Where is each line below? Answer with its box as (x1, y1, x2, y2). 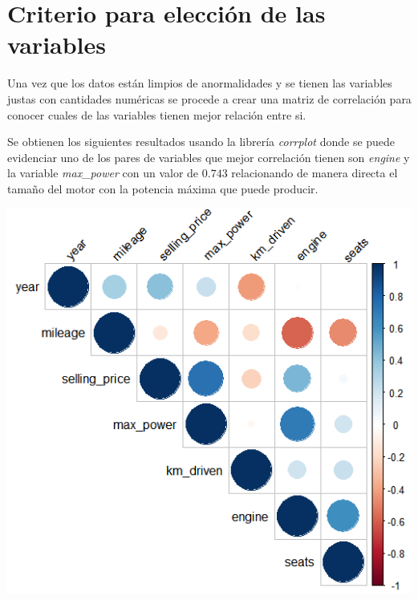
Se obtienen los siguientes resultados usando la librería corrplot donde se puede (7, 133, 396, 150)
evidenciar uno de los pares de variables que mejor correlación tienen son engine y (7, 148, 410, 165)
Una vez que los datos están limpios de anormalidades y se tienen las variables (7, 75, 392, 91)
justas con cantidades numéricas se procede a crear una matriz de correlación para (7, 90, 412, 107)
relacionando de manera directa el (231, 164, 398, 181)
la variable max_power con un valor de (7, 164, 199, 181)
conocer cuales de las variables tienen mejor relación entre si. (7, 106, 306, 123)
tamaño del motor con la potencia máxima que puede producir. (7, 180, 319, 197)
